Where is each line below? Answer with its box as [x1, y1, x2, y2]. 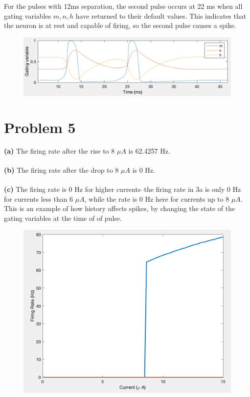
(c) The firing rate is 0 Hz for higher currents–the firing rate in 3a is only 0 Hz [4, 184, 241, 194]
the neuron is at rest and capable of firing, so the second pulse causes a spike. [4, 20, 236, 30]
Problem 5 [4, 117, 76, 137]
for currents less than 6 [4, 193, 73, 204]
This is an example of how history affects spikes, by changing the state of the [4, 203, 235, 213]
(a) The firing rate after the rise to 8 [4, 145, 115, 156]
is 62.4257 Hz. [128, 145, 170, 156]
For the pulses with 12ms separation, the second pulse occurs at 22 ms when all [4, 1, 243, 11]
